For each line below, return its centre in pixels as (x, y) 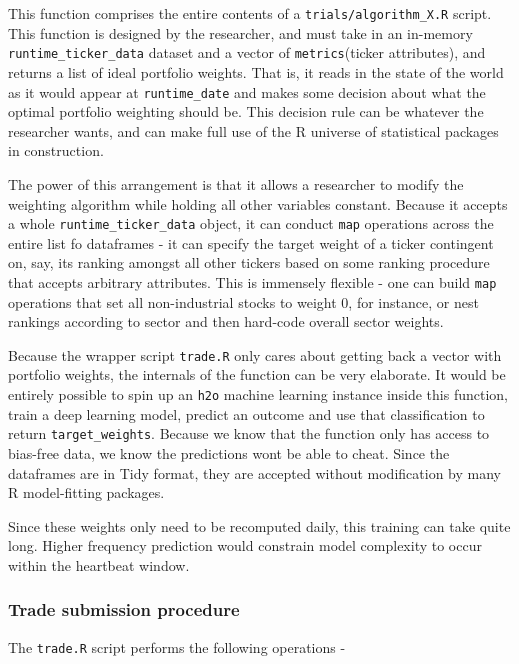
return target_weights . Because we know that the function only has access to (249, 433)
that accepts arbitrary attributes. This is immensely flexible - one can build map (252, 281)
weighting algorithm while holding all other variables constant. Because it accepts (258, 203)
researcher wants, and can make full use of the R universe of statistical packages (253, 130)
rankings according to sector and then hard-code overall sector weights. (226, 321)
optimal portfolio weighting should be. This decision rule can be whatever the (246, 111)
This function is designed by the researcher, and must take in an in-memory (240, 32)
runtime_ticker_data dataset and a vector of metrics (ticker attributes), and (247, 52)
